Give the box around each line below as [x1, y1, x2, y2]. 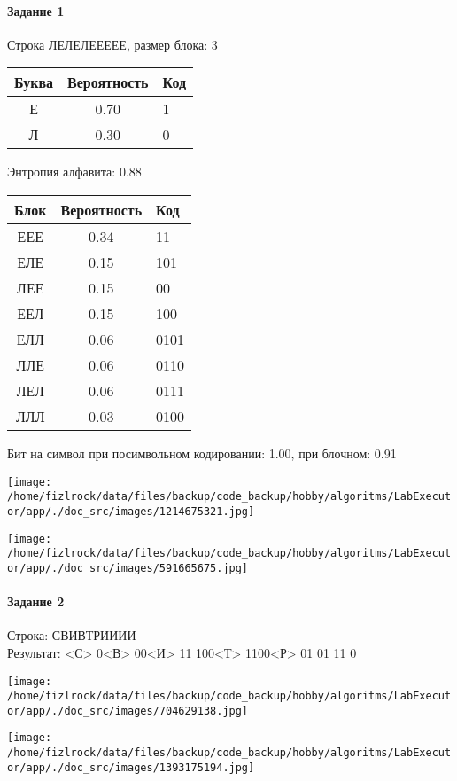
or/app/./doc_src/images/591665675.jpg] [7, 561, 249, 574]
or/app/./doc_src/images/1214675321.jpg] [7, 504, 255, 518]
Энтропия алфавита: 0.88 [7, 162, 142, 181]
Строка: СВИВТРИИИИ [7, 626, 136, 644]
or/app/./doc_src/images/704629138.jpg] [7, 704, 249, 717]
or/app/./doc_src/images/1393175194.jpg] [7, 761, 255, 774]
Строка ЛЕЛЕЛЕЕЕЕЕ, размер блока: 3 [7, 35, 218, 53]
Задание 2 [7, 592, 65, 611]
